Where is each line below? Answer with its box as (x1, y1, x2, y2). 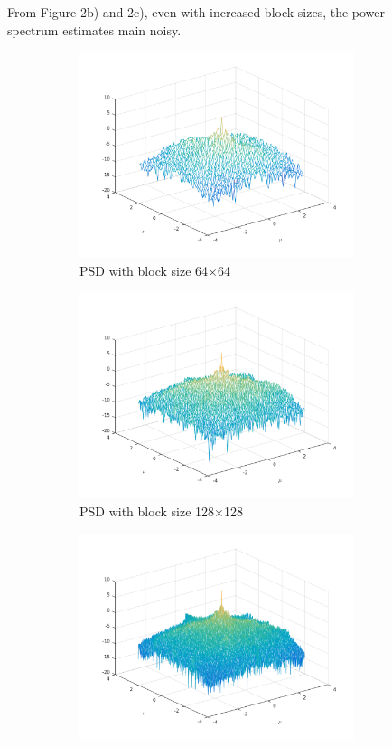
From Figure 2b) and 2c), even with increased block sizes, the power (7, 3, 386, 21)
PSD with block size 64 (79, 260, 209, 279)
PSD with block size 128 (79, 501, 215, 520)
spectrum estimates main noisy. (7, 20, 182, 39)
